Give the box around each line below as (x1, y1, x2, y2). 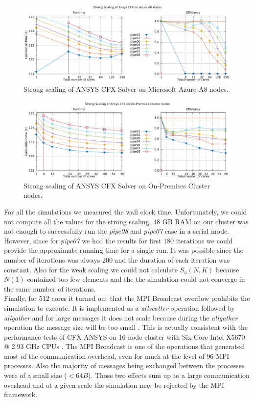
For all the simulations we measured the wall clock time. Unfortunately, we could (4, 206, 247, 216)
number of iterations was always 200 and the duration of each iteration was (4, 254, 230, 265)
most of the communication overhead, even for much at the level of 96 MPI (4, 350, 230, 361)
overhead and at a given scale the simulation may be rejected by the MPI (4, 379, 224, 390)
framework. (4, 389, 38, 400)
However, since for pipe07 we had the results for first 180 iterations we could (4, 235, 233, 245)
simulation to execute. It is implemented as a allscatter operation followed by (4, 302, 235, 313)
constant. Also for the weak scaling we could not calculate (4, 264, 178, 274)
